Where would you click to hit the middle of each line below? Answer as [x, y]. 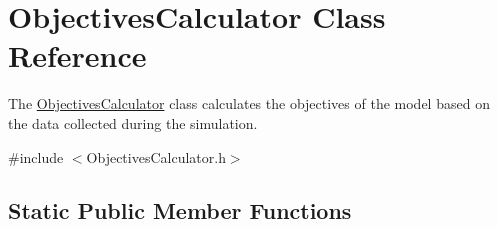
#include [36, 156]
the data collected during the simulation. [133, 122]
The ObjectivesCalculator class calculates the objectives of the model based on [249, 103]
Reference [77, 55]
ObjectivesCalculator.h [156, 156]
